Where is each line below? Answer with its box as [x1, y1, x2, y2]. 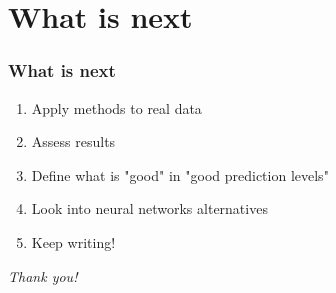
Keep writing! [31, 231, 116, 252]
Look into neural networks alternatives [31, 198, 268, 219]
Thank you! [8, 265, 78, 286]
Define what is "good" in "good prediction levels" [31, 164, 329, 185]
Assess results [31, 131, 116, 152]
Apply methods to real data [31, 97, 202, 118]
